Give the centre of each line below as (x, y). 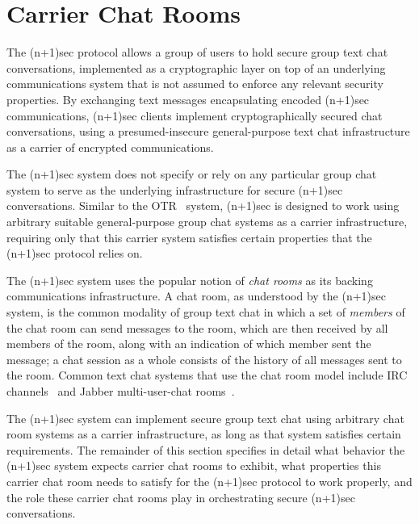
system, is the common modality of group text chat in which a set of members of (206, 312)
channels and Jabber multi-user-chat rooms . (121, 391)
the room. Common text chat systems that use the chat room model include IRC (207, 375)
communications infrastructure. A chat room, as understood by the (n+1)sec (196, 296)
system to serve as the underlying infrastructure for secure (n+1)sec (175, 189)
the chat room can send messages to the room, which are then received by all (197, 327)
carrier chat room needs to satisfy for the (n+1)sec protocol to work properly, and (209, 481)
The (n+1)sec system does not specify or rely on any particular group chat (192, 174)
